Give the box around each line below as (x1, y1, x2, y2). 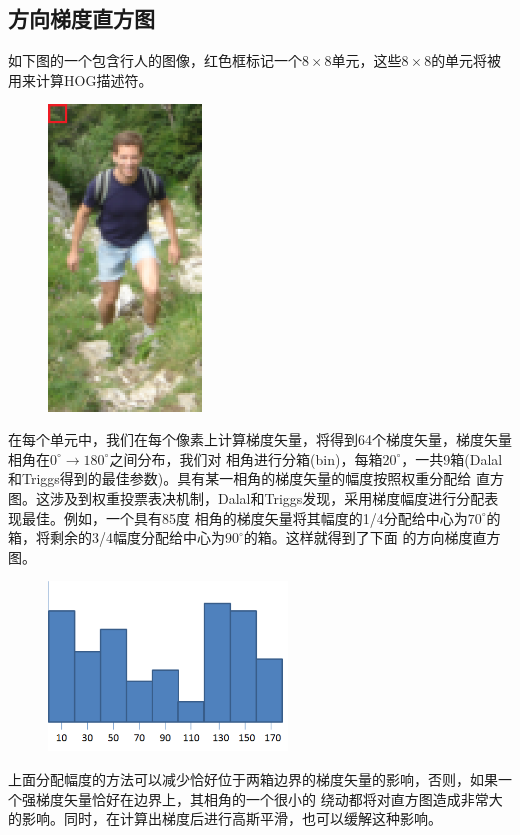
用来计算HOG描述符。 (8, 69, 153, 90)
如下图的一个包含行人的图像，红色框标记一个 (8, 50, 302, 71)
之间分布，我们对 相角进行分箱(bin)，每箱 (109, 448, 383, 469)
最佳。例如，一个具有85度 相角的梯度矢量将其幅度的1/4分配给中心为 (21, 507, 468, 528)
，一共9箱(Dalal (401, 448, 503, 469)
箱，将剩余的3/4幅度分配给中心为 (8, 527, 225, 548)
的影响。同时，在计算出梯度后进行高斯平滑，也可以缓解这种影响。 (8, 808, 442, 829)
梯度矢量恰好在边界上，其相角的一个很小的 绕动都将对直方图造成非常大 (35, 788, 503, 809)
